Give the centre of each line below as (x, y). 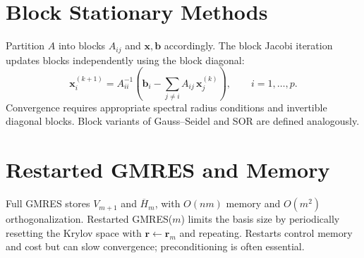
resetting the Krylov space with (74, 232)
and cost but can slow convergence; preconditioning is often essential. (155, 246)
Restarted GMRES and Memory (168, 170)
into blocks (82, 45)
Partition (25, 45)
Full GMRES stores (48, 203)
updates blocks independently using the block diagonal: (125, 60)
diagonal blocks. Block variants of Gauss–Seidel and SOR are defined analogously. (183, 121)
